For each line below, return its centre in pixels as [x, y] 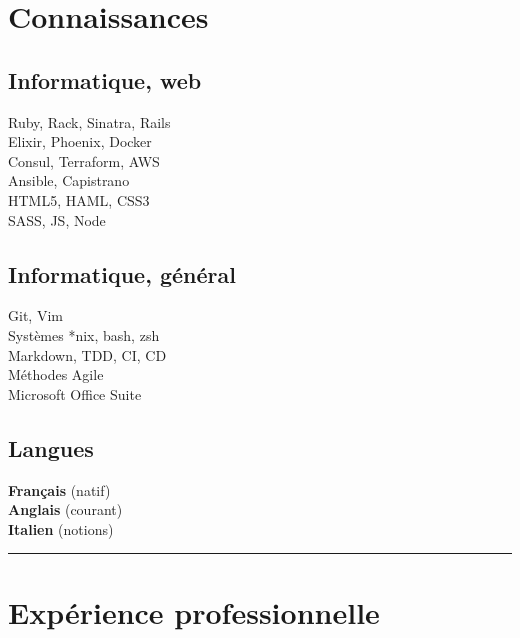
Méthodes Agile [56, 374]
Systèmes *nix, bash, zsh [84, 334]
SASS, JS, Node [57, 219]
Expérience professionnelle [194, 612]
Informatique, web [105, 79]
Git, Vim [35, 315]
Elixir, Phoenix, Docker [80, 141]
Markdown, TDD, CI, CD [87, 354]
